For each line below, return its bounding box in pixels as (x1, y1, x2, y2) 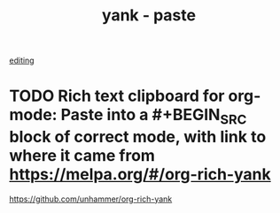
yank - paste (101, 5, 197, 26)
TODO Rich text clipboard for (9, 86, 225, 106)
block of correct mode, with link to (9, 126, 267, 147)
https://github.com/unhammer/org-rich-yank (9, 194, 173, 204)
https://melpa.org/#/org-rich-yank (9, 164, 272, 184)
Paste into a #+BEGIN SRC (60, 105, 247, 128)
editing (9, 55, 35, 66)
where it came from (9, 145, 155, 165)
